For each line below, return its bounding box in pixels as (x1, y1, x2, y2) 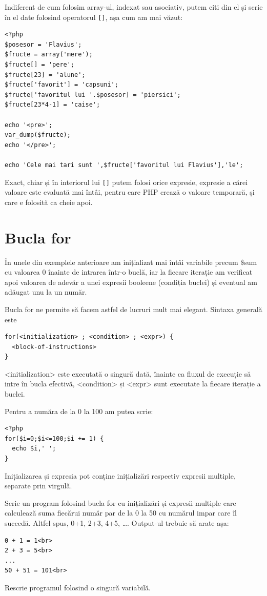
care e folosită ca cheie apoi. (5, 196, 93, 207)
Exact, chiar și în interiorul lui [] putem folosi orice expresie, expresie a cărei (5, 176, 248, 187)
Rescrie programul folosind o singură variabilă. (5, 582, 151, 592)
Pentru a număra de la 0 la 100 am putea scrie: (5, 405, 153, 416)
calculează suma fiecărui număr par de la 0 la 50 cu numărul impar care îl (5, 507, 237, 518)
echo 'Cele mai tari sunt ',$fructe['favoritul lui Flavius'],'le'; (5, 161, 243, 169)
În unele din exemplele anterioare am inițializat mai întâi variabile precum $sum (5, 256, 257, 267)
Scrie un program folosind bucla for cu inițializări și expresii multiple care (5, 497, 236, 508)
